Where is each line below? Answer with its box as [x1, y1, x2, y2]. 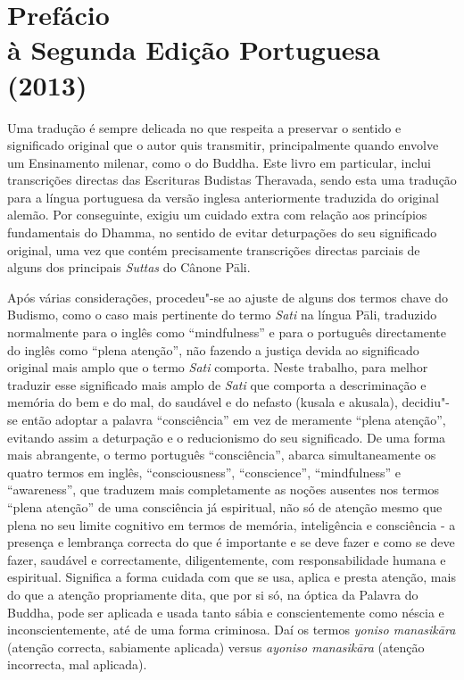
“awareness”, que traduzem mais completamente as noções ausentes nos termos [7, 480, 440, 499]
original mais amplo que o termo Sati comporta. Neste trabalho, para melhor [7, 358, 428, 377]
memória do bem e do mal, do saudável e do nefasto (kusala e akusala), [7, 393, 398, 411]
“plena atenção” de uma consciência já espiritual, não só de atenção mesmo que [7, 497, 443, 516]
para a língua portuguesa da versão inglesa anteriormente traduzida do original [7, 187, 439, 206]
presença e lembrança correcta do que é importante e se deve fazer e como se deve [7, 533, 455, 551]
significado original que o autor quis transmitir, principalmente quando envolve [7, 136, 439, 154]
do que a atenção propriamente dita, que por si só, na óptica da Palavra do [7, 585, 418, 603]
